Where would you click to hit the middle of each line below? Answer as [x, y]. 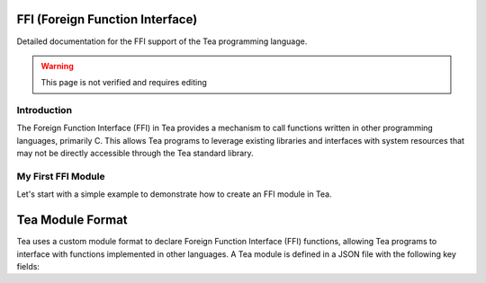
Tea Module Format [72, 220]
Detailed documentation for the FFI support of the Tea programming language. [162, 41]
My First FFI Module [61, 176]
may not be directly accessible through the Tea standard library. [135, 154]
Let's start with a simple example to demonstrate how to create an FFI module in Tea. [174, 194]
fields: [28, 267]
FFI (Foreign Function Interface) [107, 19]
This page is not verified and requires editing [124, 83]
